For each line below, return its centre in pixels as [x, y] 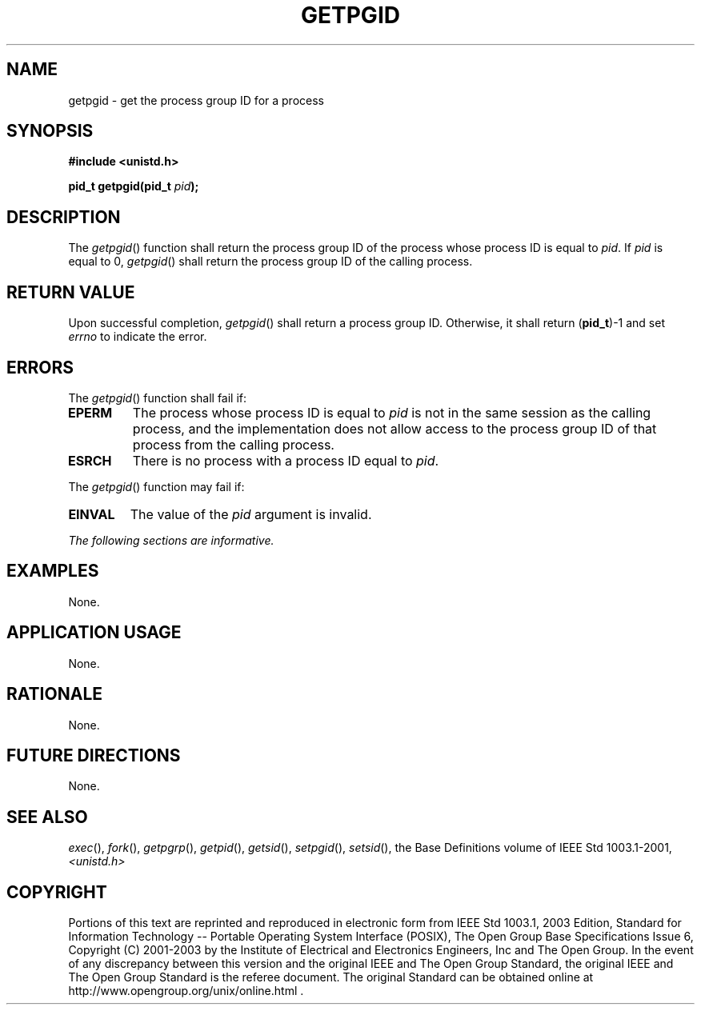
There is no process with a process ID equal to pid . [286, 460]
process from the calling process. [233, 444]
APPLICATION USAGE [94, 633]
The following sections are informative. [171, 540]
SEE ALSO [47, 817]
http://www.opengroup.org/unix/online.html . [186, 991]
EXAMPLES [53, 571]
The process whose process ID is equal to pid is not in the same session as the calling [392, 412]
